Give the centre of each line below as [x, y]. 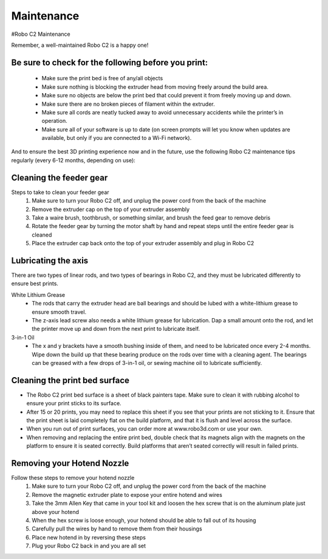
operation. [54, 121]
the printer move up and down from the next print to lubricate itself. [116, 329]
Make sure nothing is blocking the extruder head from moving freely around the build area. [155, 87]
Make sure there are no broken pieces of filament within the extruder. [128, 104]
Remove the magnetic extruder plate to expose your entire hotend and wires [127, 495]
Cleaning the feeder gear [60, 177]
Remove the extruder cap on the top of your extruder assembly [111, 209]
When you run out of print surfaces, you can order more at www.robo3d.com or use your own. [145, 429]
